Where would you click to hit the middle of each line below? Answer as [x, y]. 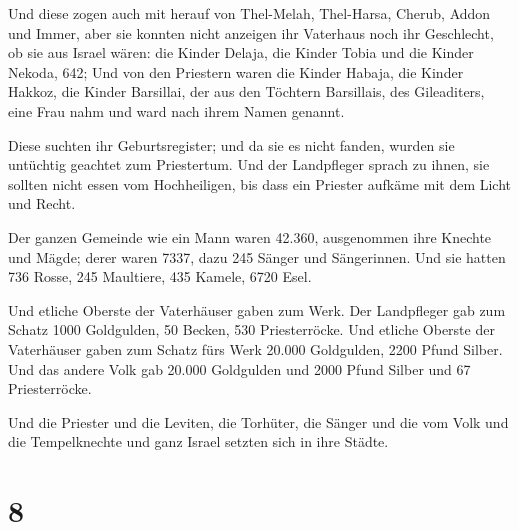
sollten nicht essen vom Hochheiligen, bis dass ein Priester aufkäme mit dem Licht [260, 183]
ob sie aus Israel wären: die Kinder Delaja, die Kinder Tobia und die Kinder [241, 52]
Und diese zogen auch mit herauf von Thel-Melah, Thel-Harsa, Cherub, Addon [249, 13]
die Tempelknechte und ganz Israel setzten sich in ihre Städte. [198, 441]
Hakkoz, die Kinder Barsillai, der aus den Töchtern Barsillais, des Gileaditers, [246, 91]
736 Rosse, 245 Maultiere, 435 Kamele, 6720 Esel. [160, 276]
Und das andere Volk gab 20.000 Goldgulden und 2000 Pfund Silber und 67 [239, 368]
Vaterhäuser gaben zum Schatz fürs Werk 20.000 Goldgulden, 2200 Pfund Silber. [255, 348]
